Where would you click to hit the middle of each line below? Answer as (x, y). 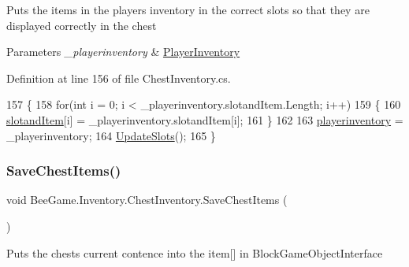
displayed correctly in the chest (82, 25)
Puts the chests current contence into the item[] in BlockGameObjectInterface (195, 252)
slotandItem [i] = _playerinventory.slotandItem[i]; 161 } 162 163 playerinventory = (205, 119)
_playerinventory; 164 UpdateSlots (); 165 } (111, 135)
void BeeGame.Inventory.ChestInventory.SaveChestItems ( (147, 200)
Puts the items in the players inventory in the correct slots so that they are (188, 9)
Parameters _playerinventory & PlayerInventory (123, 52)
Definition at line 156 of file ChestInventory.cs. (119, 78)
